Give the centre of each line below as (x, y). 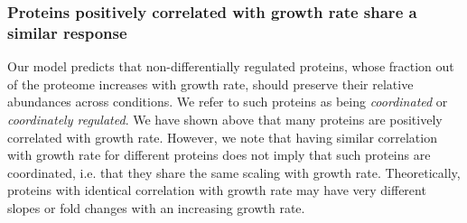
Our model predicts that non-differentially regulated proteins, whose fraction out (231, 66)
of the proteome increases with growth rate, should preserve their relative (210, 84)
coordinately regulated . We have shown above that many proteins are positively (225, 119)
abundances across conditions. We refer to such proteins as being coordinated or (228, 102)
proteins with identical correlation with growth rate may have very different (217, 190)
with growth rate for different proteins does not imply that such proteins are (219, 155)
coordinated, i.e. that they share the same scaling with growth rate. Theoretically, (234, 172)
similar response (67, 32)
